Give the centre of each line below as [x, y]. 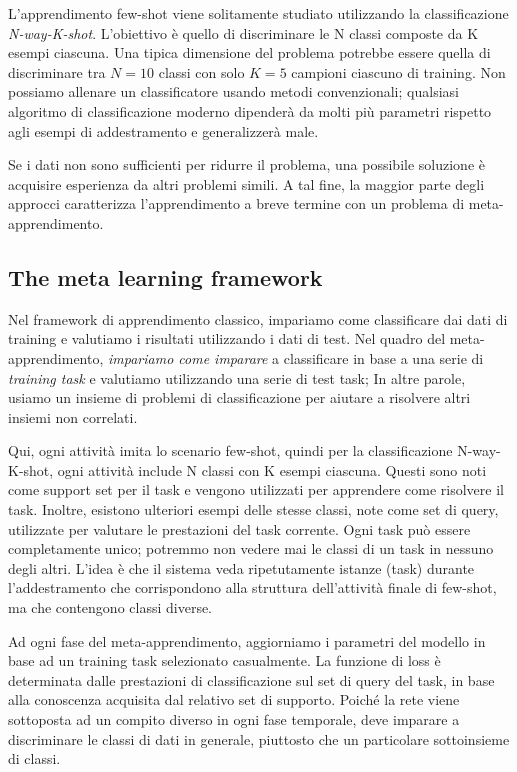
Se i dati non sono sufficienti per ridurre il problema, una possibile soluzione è [246, 164]
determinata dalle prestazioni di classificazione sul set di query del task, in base [251, 679]
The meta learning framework [165, 276]
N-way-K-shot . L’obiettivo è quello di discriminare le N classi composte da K [243, 32]
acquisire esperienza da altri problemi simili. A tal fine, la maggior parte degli [246, 183]
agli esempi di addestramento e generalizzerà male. [163, 130]
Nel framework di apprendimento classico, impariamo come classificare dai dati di [258, 318]
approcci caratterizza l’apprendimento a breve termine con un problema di [236, 203]
